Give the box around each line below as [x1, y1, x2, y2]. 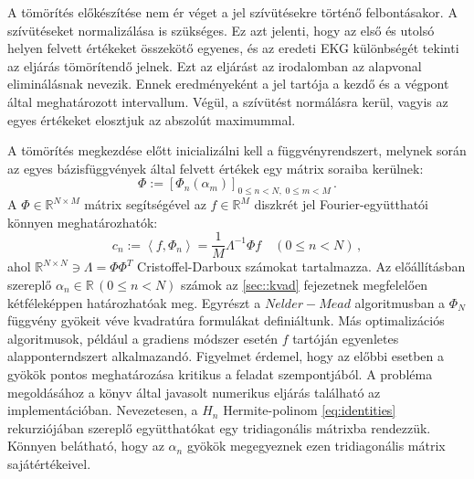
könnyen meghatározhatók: [7, 212, 158, 231]
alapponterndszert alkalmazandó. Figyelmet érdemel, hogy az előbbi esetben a [7, 346, 445, 366]
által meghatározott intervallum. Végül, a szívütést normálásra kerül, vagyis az [7, 91, 448, 111]
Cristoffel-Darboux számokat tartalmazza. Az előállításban [137, 257, 466, 276]
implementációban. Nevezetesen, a [7, 400, 198, 420]
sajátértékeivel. [7, 453, 91, 473]
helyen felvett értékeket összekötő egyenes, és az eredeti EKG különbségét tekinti [7, 38, 459, 58]
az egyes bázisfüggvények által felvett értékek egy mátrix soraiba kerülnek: [7, 158, 424, 177]
